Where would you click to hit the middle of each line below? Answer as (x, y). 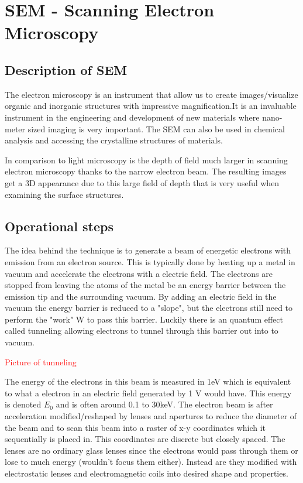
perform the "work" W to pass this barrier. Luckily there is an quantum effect (144, 319)
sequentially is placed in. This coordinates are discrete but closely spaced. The (145, 439)
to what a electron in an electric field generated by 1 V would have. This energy (148, 393)
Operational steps (59, 226)
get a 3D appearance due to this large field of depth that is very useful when (142, 182)
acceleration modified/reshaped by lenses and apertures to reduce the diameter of (151, 416)
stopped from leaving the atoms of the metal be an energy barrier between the (145, 285)
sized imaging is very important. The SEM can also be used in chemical (156, 129)
